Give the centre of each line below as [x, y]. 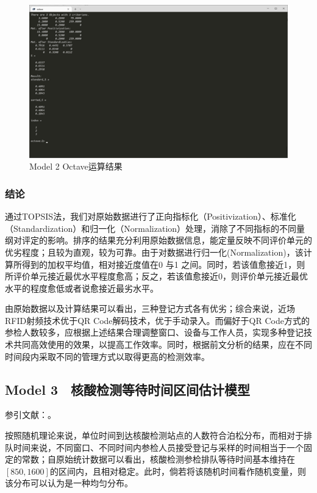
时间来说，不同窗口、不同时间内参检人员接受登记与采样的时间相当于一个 [158, 447]
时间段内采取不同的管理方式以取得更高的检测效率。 [107, 356]
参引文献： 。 [30, 415]
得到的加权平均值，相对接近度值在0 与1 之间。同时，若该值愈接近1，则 [163, 264]
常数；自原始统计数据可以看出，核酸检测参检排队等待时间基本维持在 [158, 459]
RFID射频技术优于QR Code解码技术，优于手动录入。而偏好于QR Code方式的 [157, 320]
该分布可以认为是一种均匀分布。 [69, 483]
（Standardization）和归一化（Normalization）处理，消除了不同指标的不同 [151, 228]
